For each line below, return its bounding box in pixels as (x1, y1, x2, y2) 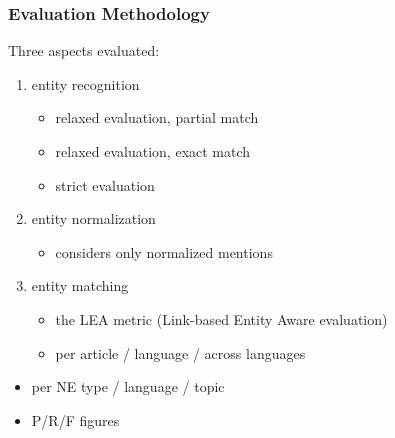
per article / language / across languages (55, 342, 306, 363)
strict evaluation (55, 174, 155, 195)
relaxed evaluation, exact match (55, 141, 251, 161)
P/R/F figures (31, 409, 120, 430)
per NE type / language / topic (31, 376, 225, 397)
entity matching (31, 275, 129, 296)
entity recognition (31, 73, 140, 94)
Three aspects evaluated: (8, 40, 160, 61)
